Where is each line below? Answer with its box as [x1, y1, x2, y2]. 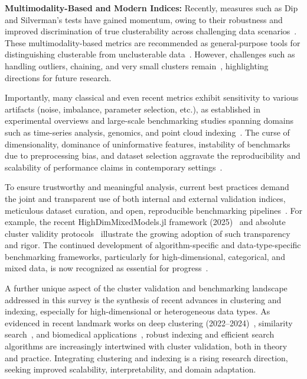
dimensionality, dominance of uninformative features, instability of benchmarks [5, 137, 290, 150]
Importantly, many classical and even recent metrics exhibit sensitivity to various [5, 91, 299, 104]
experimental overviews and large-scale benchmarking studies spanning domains [5, 114, 294, 127]
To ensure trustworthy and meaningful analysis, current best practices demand [5, 181, 289, 193]
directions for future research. [5, 71, 112, 83]
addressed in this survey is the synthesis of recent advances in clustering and [5, 293, 282, 306]
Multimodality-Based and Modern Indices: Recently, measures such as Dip [5, 2, 298, 14]
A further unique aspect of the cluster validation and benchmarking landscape [5, 282, 288, 294]
